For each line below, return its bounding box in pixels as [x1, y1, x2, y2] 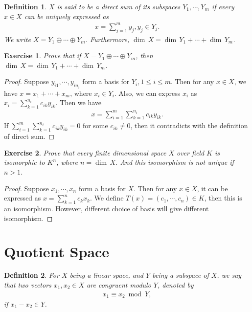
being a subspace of [152, 270, 209, 280]
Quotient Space [4, 242, 110, 262]
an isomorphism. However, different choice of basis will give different [4, 203, 209, 214]
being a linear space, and [69, 270, 143, 280]
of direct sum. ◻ [4, 131, 55, 141]
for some [82, 120, 108, 131]
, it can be [197, 183, 228, 193]
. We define [90, 193, 124, 203]
